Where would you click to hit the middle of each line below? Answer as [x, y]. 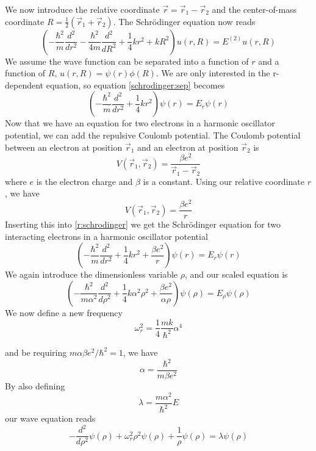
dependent [24, 85]
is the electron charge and [84, 181]
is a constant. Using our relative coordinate [224, 181]
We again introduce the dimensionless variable [92, 274]
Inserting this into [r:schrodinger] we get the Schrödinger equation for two [143, 224]
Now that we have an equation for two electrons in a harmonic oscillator [140, 123]
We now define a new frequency [64, 312]
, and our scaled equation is [236, 274]
